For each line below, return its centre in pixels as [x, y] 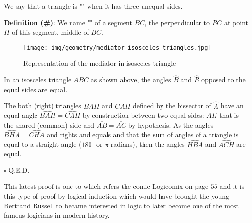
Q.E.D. [19, 170]
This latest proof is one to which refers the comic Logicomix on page [106, 186]
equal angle [21, 115]
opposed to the [224, 80]
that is [229, 115]
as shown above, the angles [131, 80]
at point [236, 22]
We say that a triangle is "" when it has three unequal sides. [93, 6]
